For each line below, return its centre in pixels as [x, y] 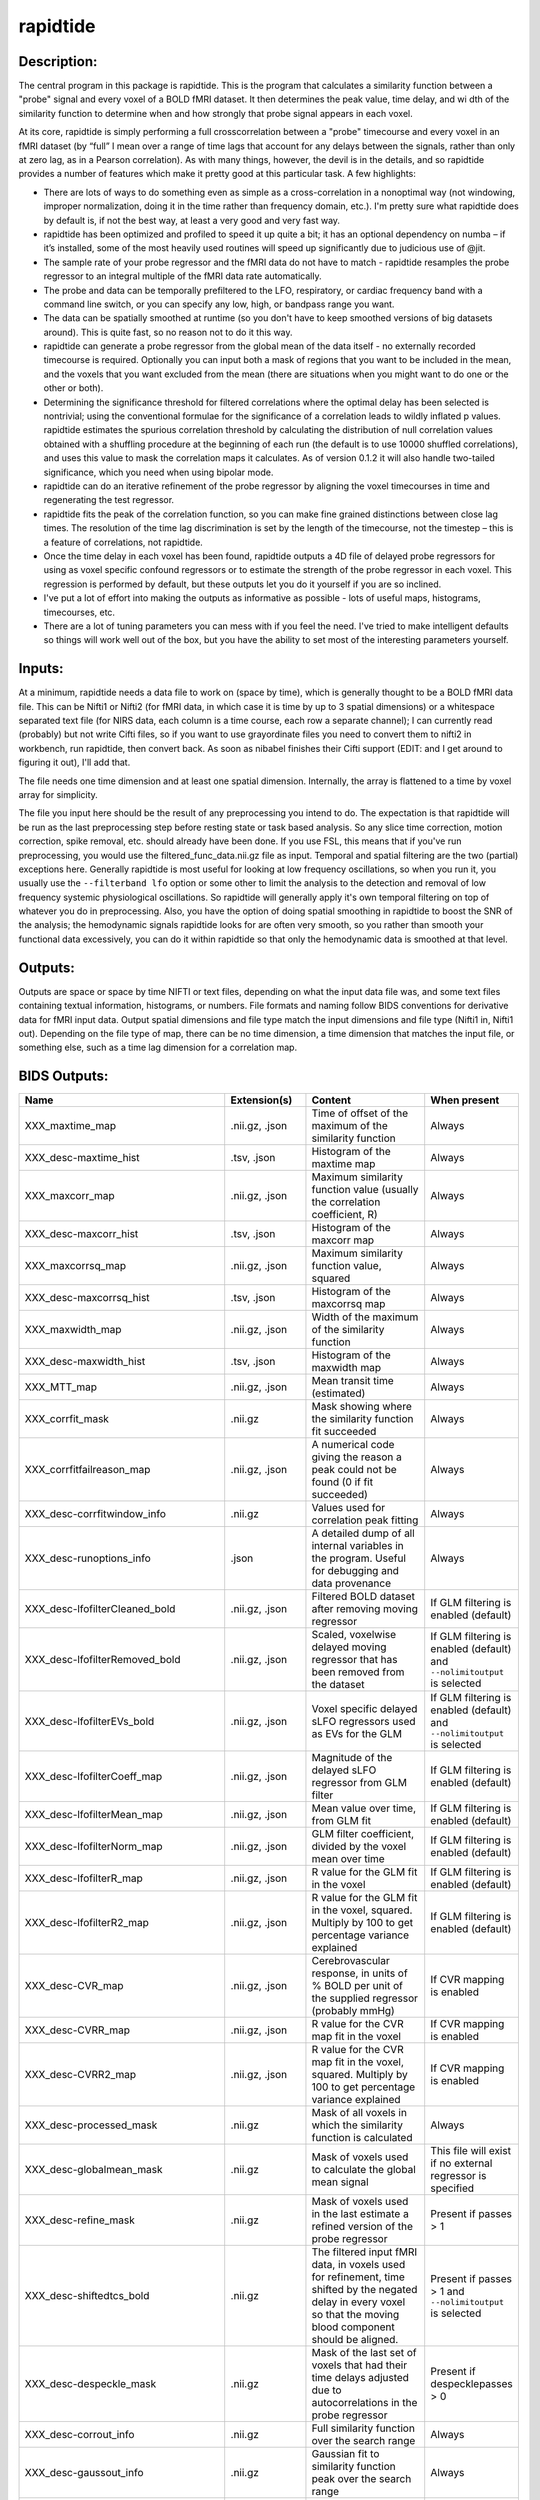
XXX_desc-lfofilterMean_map [94, 1815]
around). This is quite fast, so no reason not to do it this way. [168, 332]
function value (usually [365, 1190]
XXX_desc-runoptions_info [87, 1558]
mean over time [348, 1859]
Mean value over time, [364, 1808]
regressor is [458, 2176]
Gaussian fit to [345, 2454]
